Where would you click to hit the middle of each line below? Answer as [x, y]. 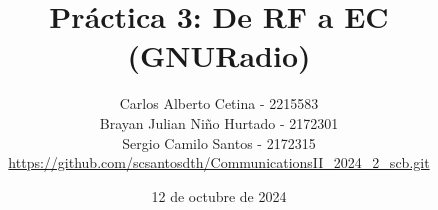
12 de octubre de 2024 [219, 195]
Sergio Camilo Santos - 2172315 [219, 142]
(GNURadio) [219, 55]
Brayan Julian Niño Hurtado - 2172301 [219, 122]
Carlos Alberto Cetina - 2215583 [219, 103]
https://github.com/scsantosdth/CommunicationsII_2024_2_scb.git [219, 162]
